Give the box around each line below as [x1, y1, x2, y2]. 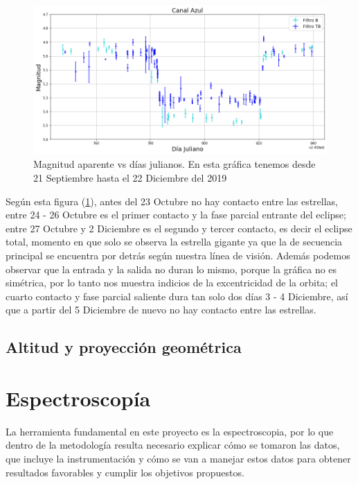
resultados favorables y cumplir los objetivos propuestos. [6, 465, 244, 479]
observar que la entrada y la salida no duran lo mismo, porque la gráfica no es [6, 261, 337, 276]
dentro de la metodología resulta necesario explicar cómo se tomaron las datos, [6, 438, 340, 452]
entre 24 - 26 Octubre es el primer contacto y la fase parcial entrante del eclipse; [6, 207, 346, 222]
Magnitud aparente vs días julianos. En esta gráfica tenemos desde [33, 157, 316, 171]
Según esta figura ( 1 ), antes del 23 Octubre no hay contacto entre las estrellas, [6, 193, 339, 208]
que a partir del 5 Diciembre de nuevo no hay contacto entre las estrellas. [6, 302, 316, 317]
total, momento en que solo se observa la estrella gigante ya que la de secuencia [6, 234, 343, 249]
